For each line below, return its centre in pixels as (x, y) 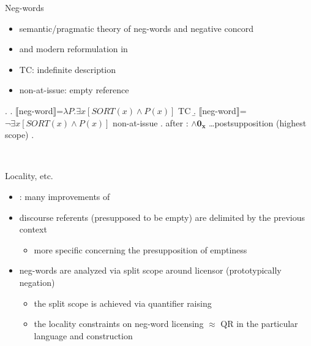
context (33, 229)
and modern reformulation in (73, 49)
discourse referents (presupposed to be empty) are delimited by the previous (162, 217)
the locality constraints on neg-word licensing (119, 324)
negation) (37, 282)
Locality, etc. (29, 176)
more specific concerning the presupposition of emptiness (141, 249)
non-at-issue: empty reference (74, 90)
